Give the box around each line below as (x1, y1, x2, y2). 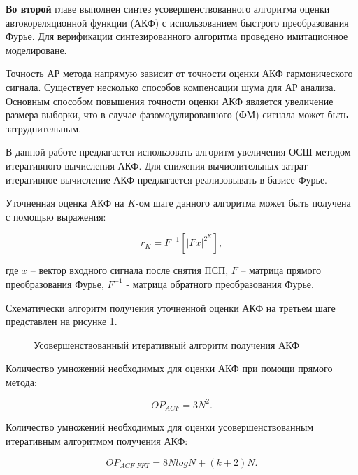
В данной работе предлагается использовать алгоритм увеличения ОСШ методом (6, 144, 351, 159)
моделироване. (6, 42, 67, 57)
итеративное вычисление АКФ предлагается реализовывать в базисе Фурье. (6, 172, 327, 186)
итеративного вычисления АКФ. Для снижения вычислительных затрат (6, 158, 308, 172)
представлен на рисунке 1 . (6, 314, 117, 329)
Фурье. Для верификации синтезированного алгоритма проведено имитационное (6, 29, 348, 43)
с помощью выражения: (6, 209, 106, 223)
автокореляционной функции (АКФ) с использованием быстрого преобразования (6, 15, 349, 29)
